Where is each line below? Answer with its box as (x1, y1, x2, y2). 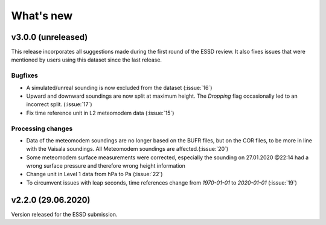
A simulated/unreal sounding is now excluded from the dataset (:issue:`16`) (26, 84, 213, 91)
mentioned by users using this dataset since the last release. (11, 56, 162, 63)
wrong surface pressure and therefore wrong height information (26, 162, 185, 170)
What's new (11, 9, 73, 22)
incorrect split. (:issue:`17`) (26, 101, 93, 108)
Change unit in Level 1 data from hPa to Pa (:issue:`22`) (26, 171, 163, 178)
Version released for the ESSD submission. (11, 211, 118, 218)
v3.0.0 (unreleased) (11, 32, 88, 42)
